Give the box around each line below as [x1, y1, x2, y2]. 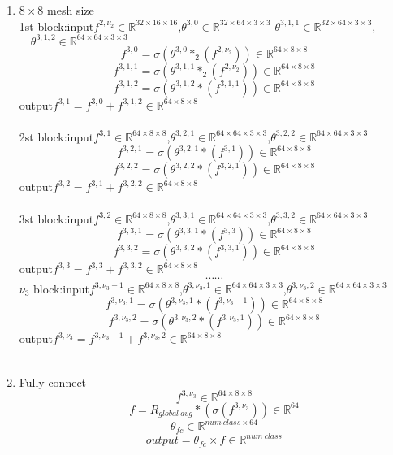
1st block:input [19, 17, 94, 34]
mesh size [47, 2, 94, 18]
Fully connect [19, 373, 87, 390]
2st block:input [19, 128, 94, 145]
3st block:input [19, 210, 94, 227]
